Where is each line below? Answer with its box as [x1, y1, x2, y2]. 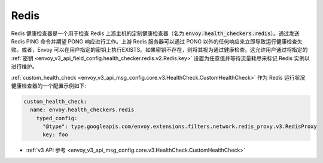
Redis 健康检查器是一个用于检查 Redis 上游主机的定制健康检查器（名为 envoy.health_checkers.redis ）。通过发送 [11, 30, 300, 37]
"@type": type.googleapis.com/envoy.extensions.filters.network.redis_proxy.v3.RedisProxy [42, 123, 317, 130]
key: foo [42, 131, 68, 138]
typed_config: [36, 115, 78, 121]
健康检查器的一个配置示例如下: [11, 82, 87, 89]
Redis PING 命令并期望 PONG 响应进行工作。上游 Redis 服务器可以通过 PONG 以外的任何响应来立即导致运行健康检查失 [11, 37, 303, 45]
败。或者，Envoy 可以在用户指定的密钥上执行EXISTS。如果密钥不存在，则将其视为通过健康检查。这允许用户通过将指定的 [11, 46, 308, 54]
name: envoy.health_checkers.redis [30, 106, 135, 113]
